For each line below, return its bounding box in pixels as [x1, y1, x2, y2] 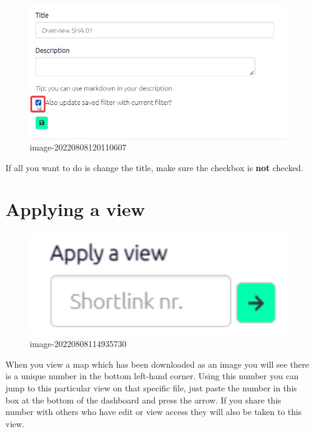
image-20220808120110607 [30, 141, 127, 154]
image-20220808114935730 [30, 337, 127, 350]
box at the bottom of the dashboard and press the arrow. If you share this [5, 393, 281, 406]
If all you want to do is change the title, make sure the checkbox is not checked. [5, 161, 304, 174]
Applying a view [5, 197, 145, 221]
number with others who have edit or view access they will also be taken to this [5, 405, 302, 418]
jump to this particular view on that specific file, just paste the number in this [5, 381, 297, 394]
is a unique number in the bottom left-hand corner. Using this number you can [5, 370, 299, 382]
